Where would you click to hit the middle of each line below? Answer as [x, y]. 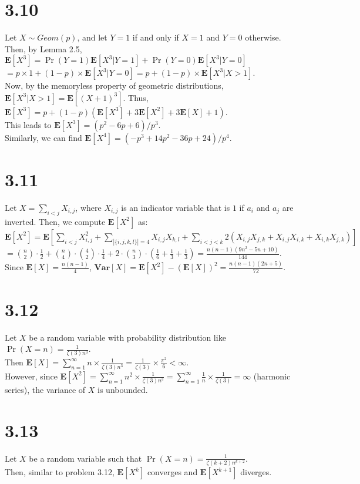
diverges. [256, 472]
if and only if [156, 37]
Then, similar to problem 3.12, [60, 472]
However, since [31, 376]
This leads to [28, 124]
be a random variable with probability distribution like [127, 337]
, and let [92, 37]
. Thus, [136, 97]
